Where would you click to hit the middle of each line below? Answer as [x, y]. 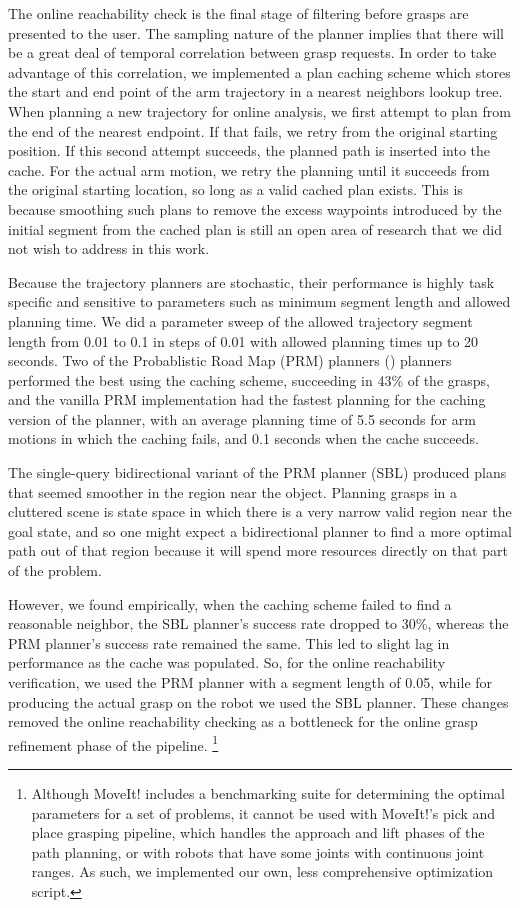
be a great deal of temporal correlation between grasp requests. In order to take [252, 52]
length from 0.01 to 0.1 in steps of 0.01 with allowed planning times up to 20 [243, 340]
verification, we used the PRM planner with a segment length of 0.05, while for [250, 682]
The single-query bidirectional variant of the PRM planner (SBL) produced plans [257, 472]
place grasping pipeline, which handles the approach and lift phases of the [258, 832]
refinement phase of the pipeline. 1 [113, 743]
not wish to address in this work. [109, 248]
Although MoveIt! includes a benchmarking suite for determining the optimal [268, 793]
